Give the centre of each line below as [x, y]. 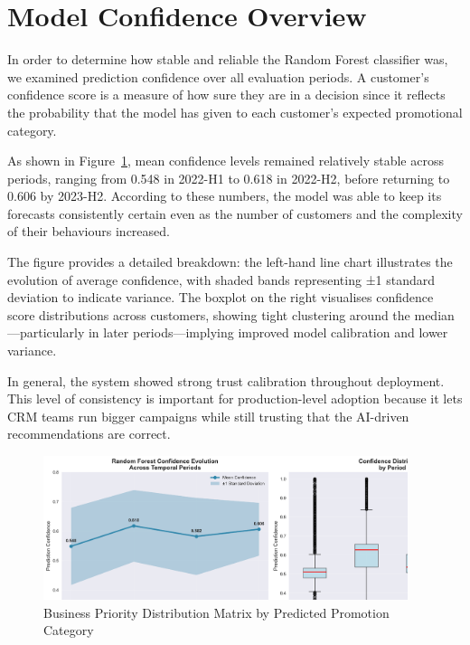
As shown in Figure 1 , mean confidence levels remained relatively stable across [226, 161]
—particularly [46, 332]
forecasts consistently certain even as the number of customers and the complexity [235, 213]
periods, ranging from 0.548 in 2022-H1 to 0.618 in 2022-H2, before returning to [229, 178]
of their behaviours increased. [89, 231]
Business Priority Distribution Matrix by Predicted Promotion [216, 612]
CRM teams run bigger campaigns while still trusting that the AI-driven [208, 416]
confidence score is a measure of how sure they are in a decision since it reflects [226, 95]
